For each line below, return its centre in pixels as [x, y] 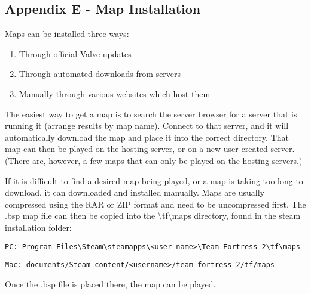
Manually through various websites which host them [115, 93]
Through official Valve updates [75, 53]
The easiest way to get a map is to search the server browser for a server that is [151, 114]
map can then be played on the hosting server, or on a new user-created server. [150, 149]
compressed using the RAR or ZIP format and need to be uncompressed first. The [155, 204]
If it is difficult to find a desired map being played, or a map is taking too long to [154, 180]
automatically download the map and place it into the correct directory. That [147, 137]
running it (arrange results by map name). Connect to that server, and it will [147, 126]
